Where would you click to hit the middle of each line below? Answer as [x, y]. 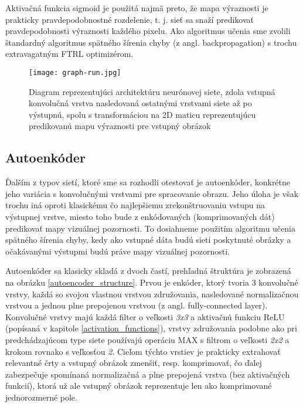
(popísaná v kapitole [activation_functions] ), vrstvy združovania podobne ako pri [151, 328]
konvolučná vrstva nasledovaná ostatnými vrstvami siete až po [140, 103]
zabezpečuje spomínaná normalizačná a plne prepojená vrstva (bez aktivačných [148, 374]
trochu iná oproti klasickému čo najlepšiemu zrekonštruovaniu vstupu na [135, 205]
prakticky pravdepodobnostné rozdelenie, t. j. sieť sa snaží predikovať [130, 19]
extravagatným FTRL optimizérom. [69, 54]
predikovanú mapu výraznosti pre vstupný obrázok [120, 126]
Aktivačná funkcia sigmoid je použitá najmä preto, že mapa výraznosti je [137, 8]
